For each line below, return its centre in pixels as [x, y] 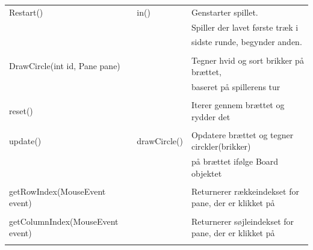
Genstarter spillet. [225, 12]
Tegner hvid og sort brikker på [247, 60]
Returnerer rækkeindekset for [245, 191]
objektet [206, 173]
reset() [21, 110]
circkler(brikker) [221, 146]
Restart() [26, 12]
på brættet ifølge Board [235, 161]
